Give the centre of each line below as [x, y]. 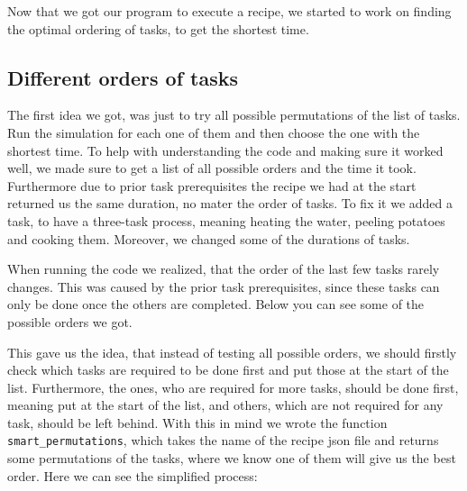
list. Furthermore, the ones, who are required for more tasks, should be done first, [233, 387]
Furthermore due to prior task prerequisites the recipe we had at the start [212, 185]
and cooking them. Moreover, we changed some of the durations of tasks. [209, 238]
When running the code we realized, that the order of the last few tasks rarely [224, 269]
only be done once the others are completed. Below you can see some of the [216, 304]
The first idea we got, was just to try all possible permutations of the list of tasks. [234, 115]
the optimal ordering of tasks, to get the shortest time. [158, 28]
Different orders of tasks [123, 77]
